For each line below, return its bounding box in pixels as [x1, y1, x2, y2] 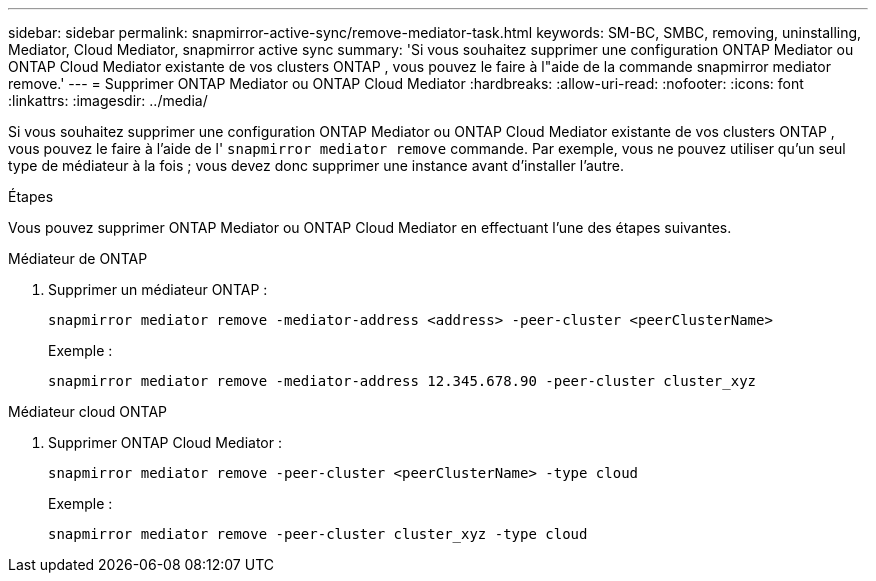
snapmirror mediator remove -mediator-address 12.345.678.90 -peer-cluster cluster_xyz [48, 373, 757, 389]
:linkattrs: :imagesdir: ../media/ [8, 92, 208, 109]
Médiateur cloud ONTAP [8, 403, 167, 420]
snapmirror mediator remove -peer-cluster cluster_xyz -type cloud [48, 526, 588, 542]
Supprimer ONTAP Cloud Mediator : [48, 434, 282, 451]
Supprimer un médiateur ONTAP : [48, 281, 268, 298]
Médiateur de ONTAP [8, 250, 148, 267]
